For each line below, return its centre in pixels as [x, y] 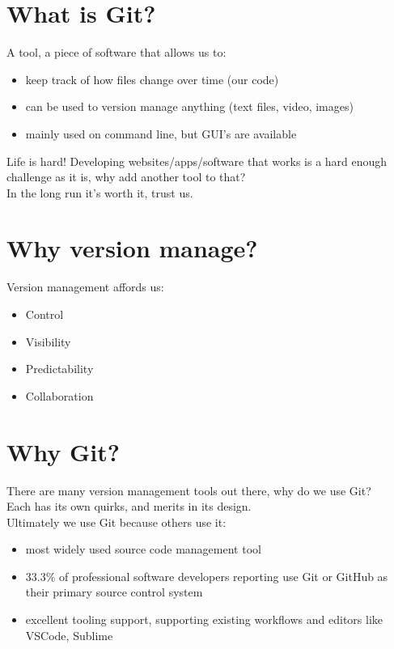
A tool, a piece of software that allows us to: [117, 52]
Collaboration [59, 395]
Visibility [48, 341]
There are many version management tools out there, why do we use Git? [189, 490]
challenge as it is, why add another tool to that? [126, 177]
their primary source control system [114, 592]
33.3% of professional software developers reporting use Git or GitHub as [207, 576]
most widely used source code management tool [143, 549]
